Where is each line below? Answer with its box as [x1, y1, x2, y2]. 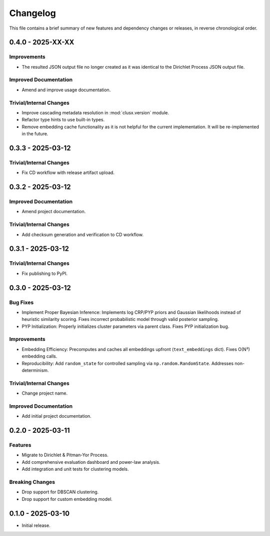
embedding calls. [21, 353, 57, 360]
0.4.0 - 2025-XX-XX [9, 38, 74, 47]
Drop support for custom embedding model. [21, 496, 112, 502]
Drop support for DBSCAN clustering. [21, 489, 99, 495]
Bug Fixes [9, 299, 34, 306]
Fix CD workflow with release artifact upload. [21, 169, 115, 175]
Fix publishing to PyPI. [21, 270, 67, 276]
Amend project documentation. [21, 209, 86, 215]
